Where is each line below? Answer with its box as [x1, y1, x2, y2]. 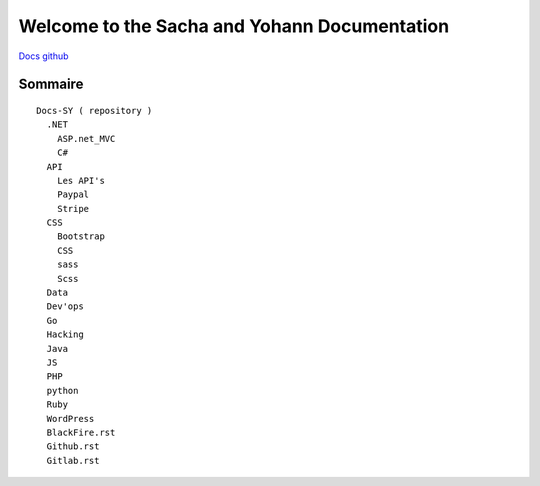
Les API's [56, 175, 105, 186]
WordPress [46, 413, 95, 424]
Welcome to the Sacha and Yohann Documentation [18, 15, 450, 37]
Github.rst [46, 441, 100, 452]
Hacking [46, 329, 84, 340]
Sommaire [18, 76, 84, 93]
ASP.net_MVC [56, 133, 116, 144]
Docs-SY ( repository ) [36, 105, 153, 116]
